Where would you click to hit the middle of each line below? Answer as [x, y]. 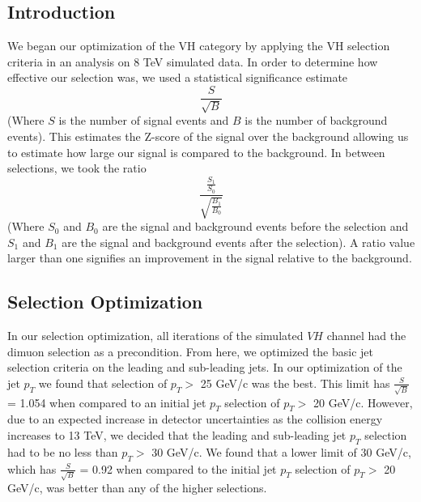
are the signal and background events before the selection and [255, 226]
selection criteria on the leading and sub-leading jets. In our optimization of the [205, 367]
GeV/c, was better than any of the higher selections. [137, 488]
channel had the [366, 336]
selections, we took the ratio [77, 168]
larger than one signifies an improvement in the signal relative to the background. [210, 258]
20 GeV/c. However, [363, 402]
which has [32, 468]
